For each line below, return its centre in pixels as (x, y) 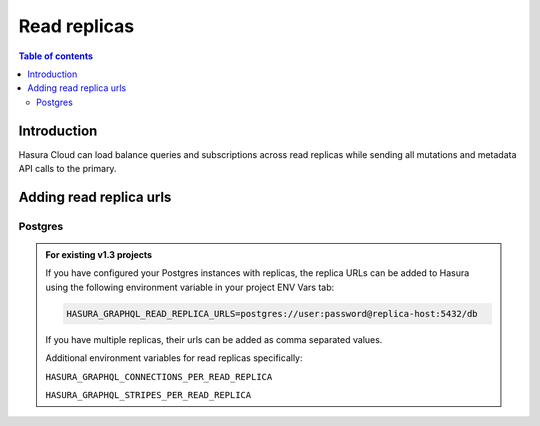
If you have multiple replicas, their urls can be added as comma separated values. (214, 339)
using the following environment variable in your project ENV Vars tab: (190, 287)
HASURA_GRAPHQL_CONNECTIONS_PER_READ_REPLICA (159, 376)
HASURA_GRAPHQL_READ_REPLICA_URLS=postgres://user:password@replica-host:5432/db (272, 313)
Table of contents (56, 56)
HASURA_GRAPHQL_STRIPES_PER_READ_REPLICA (148, 394)
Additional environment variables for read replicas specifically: (174, 358)
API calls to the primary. (67, 169)
